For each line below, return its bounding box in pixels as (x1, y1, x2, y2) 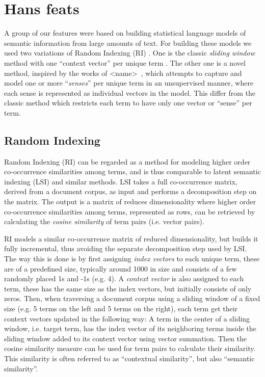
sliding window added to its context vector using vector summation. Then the (4, 333, 247, 343)
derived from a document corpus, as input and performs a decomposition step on (4, 186, 257, 197)
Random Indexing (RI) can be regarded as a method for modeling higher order (4, 156, 251, 167)
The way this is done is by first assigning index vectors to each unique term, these (4, 253, 260, 264)
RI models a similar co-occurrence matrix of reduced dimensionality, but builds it (4, 233, 258, 244)
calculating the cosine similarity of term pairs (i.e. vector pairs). (4, 216, 204, 227)
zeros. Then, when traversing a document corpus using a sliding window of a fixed (4, 293, 260, 304)
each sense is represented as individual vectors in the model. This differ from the (4, 87, 256, 98)
